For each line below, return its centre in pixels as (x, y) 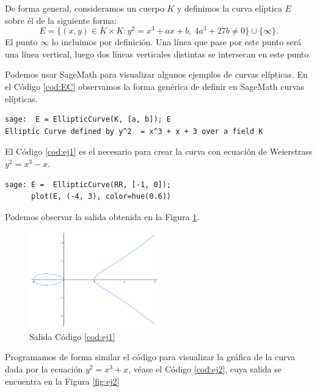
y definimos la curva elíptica (229, 8)
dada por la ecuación (44, 369)
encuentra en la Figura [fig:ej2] (62, 381)
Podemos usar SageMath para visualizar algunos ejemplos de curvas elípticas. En (156, 74)
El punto (21, 42)
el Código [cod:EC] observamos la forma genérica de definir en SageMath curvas (155, 87)
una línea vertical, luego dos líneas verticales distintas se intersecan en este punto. (158, 54)
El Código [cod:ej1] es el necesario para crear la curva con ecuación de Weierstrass (159, 151)
